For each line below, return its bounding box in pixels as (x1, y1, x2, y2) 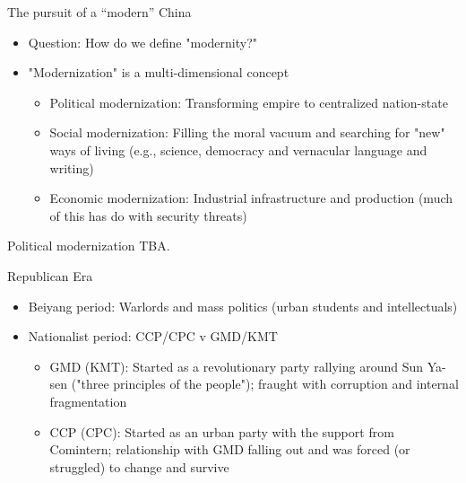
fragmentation (49, 391, 127, 410)
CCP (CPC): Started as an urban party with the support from (49, 422, 394, 441)
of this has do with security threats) (49, 206, 247, 224)
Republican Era (7, 266, 93, 285)
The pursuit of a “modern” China (7, 3, 192, 21)
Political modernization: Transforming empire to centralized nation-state (49, 92, 448, 111)
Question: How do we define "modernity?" (28, 32, 257, 51)
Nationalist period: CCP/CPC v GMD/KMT (28, 327, 278, 346)
